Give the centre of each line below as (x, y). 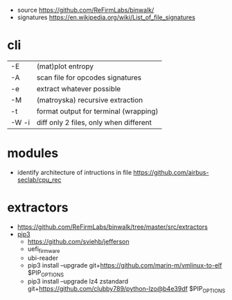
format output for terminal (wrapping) (97, 111)
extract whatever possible (79, 88)
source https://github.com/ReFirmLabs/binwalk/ (86, 10)
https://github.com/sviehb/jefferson (78, 241)
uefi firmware (44, 250)
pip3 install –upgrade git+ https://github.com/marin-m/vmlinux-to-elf (125, 265)
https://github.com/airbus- (171, 172)
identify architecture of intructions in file (74, 172)
